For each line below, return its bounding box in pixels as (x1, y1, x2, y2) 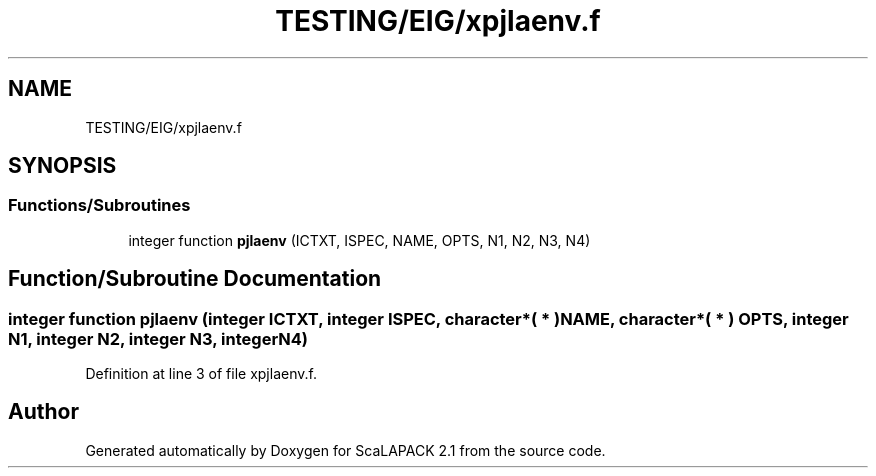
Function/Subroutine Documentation (8, 266, 382, 292)
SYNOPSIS (8, 153, 117, 179)
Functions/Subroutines (8, 195, 191, 216)
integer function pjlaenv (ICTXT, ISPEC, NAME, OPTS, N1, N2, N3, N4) (128, 231, 591, 249)
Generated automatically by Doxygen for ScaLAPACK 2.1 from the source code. (85, 441, 606, 459)
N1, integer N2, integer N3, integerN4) (8, 328, 309, 349)
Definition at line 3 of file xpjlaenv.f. (85, 365, 317, 383)
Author (8, 399, 79, 425)
